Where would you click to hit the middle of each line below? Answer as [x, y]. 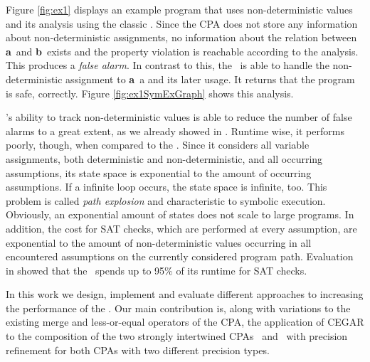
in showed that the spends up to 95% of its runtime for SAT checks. [157, 270]
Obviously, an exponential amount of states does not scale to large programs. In [180, 214]
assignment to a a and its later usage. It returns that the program [210, 79]
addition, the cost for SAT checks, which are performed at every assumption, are [181, 228]
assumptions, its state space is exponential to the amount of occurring [159, 172]
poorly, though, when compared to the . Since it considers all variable [158, 145]
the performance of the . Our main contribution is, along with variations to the [178, 308]
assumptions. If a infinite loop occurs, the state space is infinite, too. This [166, 187]
